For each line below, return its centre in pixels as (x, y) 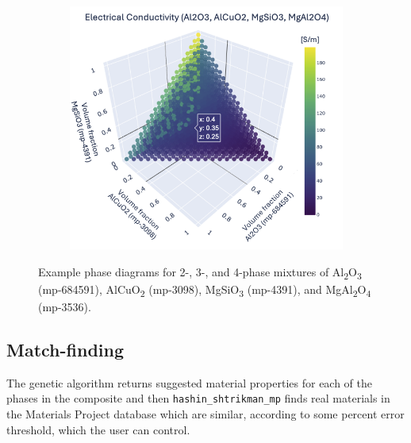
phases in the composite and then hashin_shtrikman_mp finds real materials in (198, 398)
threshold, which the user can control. (98, 429)
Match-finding (65, 350)
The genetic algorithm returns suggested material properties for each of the (190, 382)
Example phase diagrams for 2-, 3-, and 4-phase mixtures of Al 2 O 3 (200, 272)
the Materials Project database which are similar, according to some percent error (205, 414)
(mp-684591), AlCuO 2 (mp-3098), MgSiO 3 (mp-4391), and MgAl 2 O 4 (205, 290)
